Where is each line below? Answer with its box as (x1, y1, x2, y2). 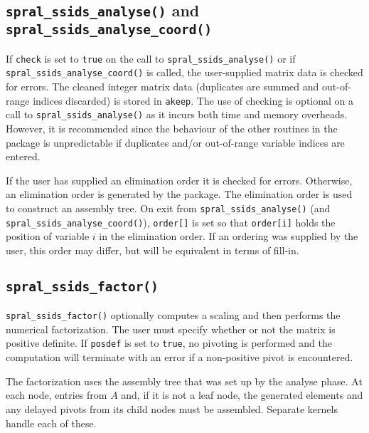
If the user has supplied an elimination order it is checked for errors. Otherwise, (6, 172, 353, 187)
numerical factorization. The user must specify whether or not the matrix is (6, 321, 336, 336)
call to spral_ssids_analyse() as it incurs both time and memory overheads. (6, 107, 348, 122)
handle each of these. (6, 415, 97, 430)
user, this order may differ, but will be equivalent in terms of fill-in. (6, 242, 299, 257)
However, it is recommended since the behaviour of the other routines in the (6, 120, 338, 135)
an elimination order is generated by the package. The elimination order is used (6, 187, 353, 202)
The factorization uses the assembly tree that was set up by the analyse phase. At (6, 373, 363, 388)
